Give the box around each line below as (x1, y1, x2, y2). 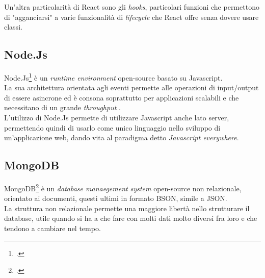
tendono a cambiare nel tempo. (4, 223, 101, 234)
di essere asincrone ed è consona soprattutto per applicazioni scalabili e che (4, 92, 239, 103)
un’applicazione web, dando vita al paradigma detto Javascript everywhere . (4, 132, 239, 143)
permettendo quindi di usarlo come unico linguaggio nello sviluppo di (4, 122, 221, 133)
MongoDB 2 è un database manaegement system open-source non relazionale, (4, 182, 242, 193)
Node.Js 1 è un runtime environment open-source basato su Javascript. (4, 70, 223, 83)
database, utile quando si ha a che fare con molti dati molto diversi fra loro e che (4, 213, 257, 223)
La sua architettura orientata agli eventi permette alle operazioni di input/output (4, 82, 259, 93)
